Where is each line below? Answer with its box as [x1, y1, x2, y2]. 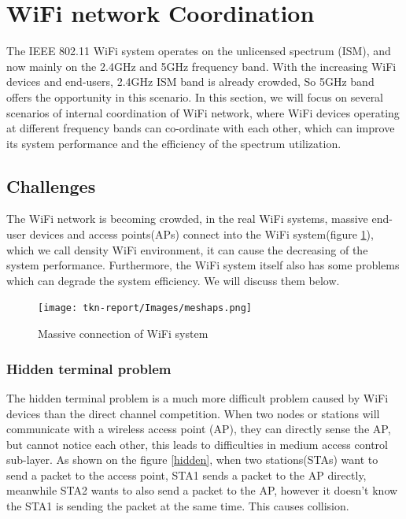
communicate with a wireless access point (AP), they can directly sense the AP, [6, 421, 391, 437]
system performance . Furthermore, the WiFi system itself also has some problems [6, 257, 400, 273]
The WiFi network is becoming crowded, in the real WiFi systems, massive [6, 210, 368, 227]
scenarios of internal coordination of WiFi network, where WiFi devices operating [6, 104, 400, 120]
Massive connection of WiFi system [38, 325, 209, 342]
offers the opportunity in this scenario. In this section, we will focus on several [6, 88, 384, 105]
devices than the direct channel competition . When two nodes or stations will [6, 405, 380, 421]
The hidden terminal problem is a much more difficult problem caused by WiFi [6, 389, 389, 406]
